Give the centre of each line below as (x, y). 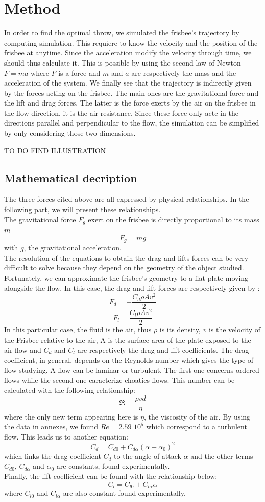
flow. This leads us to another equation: (66, 436)
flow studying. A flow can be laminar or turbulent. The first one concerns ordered (132, 370)
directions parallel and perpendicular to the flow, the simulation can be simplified (132, 123)
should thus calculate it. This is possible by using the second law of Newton (123, 62)
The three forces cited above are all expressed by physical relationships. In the (127, 199)
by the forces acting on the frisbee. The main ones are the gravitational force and (131, 92)
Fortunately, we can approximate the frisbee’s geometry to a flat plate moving (126, 277)
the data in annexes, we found (51, 426)
